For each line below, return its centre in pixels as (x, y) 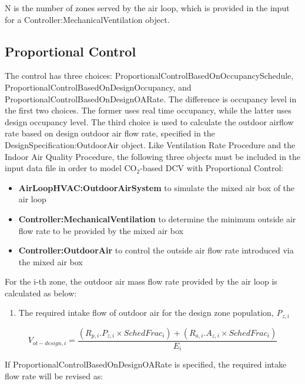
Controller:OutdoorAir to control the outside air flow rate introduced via (156, 250)
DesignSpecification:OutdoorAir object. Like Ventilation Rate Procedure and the (150, 144)
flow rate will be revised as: (54, 376)
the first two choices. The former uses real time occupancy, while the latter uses (148, 110)
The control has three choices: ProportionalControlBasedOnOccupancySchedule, (149, 76)
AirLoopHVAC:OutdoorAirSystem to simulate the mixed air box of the (157, 187)
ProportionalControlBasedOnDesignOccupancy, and (98, 87)
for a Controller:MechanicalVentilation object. (87, 19)
